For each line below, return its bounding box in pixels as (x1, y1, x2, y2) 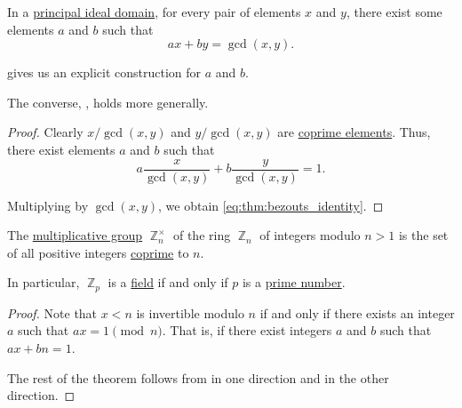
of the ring (172, 226, 231, 244)
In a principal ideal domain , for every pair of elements (7, 3, 301, 20)
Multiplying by (7, 196, 89, 214)
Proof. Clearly (7, 123, 84, 141)
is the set (398, 226, 449, 244)
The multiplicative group (7, 226, 143, 244)
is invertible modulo (136, 303, 244, 322)
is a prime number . (242, 273, 346, 292)
